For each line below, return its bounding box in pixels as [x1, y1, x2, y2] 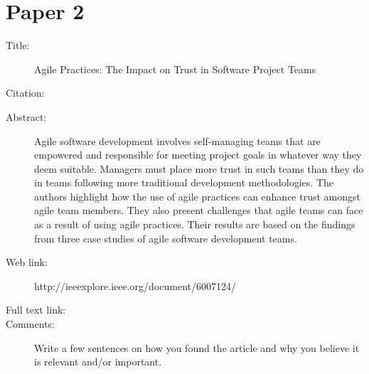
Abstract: [6, 109, 47, 124]
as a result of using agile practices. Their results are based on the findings [34, 217, 355, 232]
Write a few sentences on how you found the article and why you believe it [34, 340, 360, 355]
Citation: [6, 85, 45, 100]
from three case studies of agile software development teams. [34, 230, 297, 245]
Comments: [6, 316, 55, 331]
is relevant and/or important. [34, 354, 162, 369]
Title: [6, 38, 30, 53]
